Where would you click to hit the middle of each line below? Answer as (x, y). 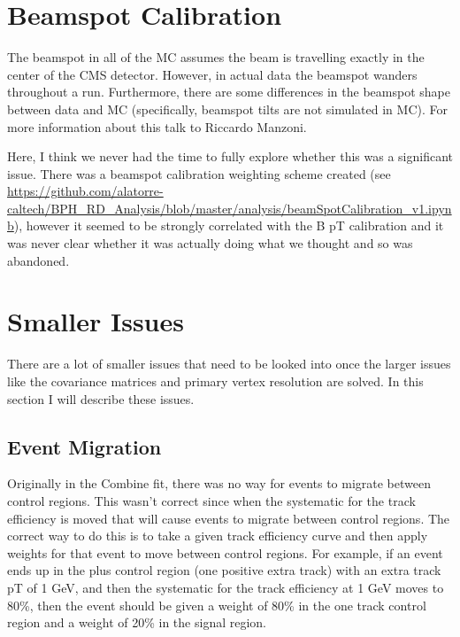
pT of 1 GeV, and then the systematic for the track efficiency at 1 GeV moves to (226, 587)
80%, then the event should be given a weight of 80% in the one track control (217, 605)
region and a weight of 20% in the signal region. (137, 622)
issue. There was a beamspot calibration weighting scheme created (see (199, 173)
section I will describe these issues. (101, 398)
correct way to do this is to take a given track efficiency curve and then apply (218, 536)
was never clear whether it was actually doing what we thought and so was (210, 243)
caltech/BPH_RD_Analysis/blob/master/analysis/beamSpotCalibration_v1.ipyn (230, 208)
